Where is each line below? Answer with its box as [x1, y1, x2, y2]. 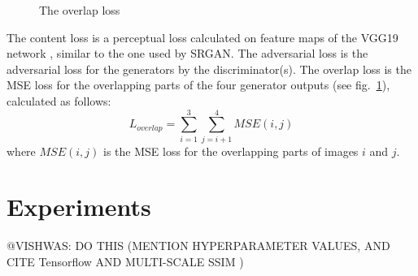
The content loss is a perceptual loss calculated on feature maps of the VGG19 [7, 28, 398, 45]
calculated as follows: [7, 92, 111, 109]
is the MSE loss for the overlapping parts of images [103, 142, 359, 159]
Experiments [7, 190, 151, 223]
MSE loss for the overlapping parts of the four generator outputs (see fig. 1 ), [7, 76, 390, 93]
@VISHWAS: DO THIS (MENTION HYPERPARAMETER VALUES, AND [7, 237, 390, 254]
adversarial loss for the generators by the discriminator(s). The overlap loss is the [7, 60, 411, 77]
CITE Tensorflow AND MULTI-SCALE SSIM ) [7, 253, 244, 270]
